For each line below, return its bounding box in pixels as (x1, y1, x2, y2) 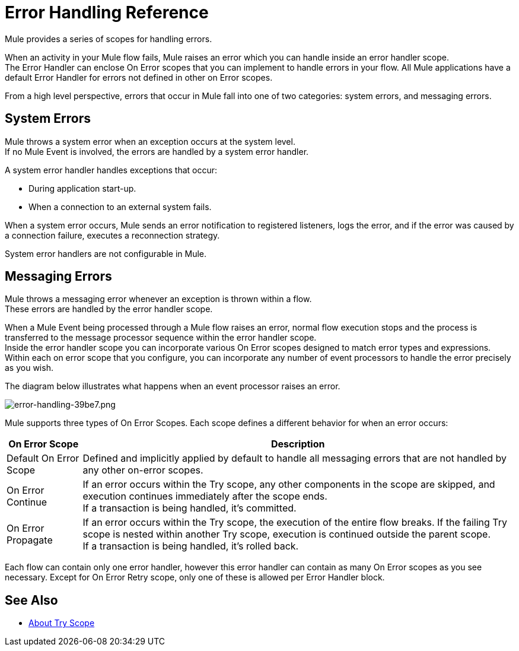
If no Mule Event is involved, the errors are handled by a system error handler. (5, 146, 309, 157)
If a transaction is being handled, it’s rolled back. (82, 540, 299, 552)
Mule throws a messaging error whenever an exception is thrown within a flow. (5, 294, 312, 304)
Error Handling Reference (5, 2, 209, 23)
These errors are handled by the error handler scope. (5, 304, 213, 315)
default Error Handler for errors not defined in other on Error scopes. (5, 72, 273, 82)
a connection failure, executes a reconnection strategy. (5, 230, 220, 240)
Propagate (7, 534, 53, 547)
